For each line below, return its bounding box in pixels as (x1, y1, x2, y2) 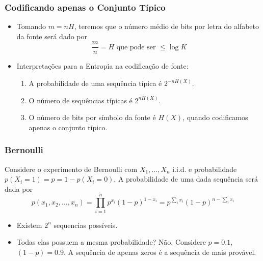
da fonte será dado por (16, 31, 88, 41)
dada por (5, 183, 33, 194)
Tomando (16, 21, 46, 32)
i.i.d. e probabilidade (172, 163, 237, 174)
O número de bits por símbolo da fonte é (29, 112, 156, 123)
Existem (16, 219, 42, 230)
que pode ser (116, 43, 156, 51)
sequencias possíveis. (54, 219, 118, 230)
